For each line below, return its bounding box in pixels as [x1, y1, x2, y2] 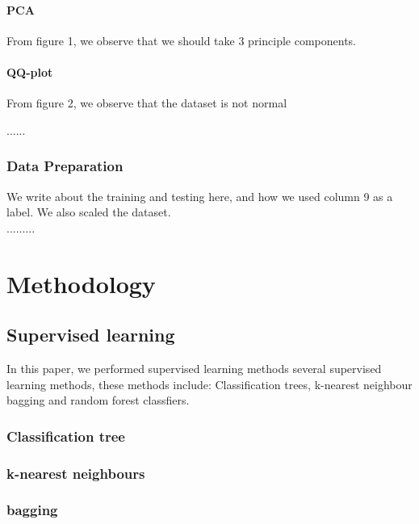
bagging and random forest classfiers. [6, 392, 190, 409]
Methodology [6, 266, 156, 300]
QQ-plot [6, 63, 53, 80]
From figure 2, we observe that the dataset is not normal [6, 94, 287, 111]
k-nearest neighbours [6, 463, 145, 483]
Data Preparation [6, 156, 124, 176]
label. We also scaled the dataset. [6, 203, 171, 220]
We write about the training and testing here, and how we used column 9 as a [6, 187, 393, 204]
